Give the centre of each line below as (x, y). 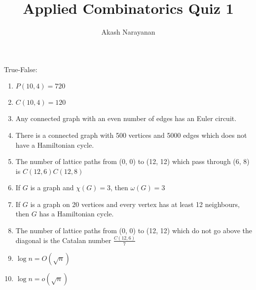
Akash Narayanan (128, 32)
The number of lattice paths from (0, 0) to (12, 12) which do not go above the (134, 230)
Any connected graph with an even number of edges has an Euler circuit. (126, 118)
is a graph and (52, 187)
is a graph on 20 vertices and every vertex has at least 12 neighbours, (135, 204)
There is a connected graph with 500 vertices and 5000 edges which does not (131, 135)
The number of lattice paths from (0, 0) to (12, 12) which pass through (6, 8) (132, 161)
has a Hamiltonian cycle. (76, 214)
